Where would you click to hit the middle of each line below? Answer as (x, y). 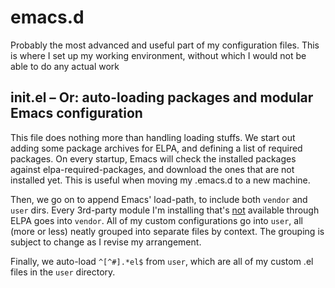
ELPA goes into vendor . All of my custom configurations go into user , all (156, 220)
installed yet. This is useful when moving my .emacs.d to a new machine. (160, 180)
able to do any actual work (65, 66)
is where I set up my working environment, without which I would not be (158, 55)
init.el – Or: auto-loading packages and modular (162, 97)
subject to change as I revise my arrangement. (106, 242)
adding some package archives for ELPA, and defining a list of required (156, 148)
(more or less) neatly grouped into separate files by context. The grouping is (167, 231)
